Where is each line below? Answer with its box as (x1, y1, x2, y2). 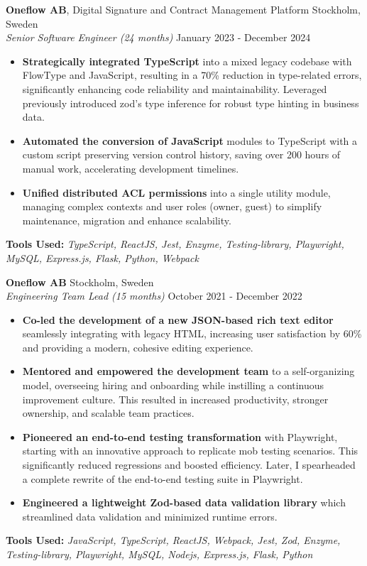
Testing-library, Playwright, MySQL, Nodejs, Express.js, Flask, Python (6, 547, 313, 561)
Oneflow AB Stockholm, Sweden (6, 274, 154, 289)
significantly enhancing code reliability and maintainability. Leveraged (22, 81, 327, 96)
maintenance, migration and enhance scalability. (22, 212, 231, 227)
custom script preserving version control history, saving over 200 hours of (22, 147, 341, 162)
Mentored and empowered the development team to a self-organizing (22, 364, 355, 379)
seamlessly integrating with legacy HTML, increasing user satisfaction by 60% (22, 326, 362, 341)
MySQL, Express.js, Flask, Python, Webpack (6, 250, 199, 265)
